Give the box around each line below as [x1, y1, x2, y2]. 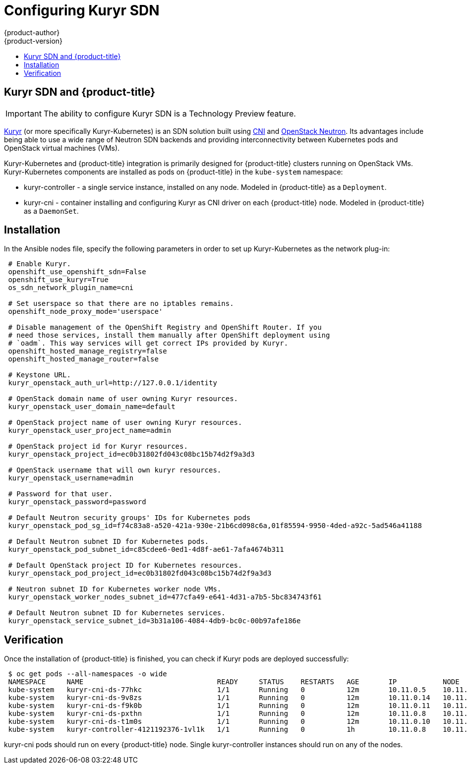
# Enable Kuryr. [8, 260, 71, 268]
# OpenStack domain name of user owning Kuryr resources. [8, 395, 238, 403]
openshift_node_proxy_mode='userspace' [8, 307, 163, 316]
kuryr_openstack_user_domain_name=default [8, 403, 175, 411]
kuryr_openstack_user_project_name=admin [8, 426, 172, 435]
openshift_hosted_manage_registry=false [8, 347, 167, 355]
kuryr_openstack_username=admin [8, 474, 134, 482]
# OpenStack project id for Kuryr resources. [8, 442, 188, 451]
